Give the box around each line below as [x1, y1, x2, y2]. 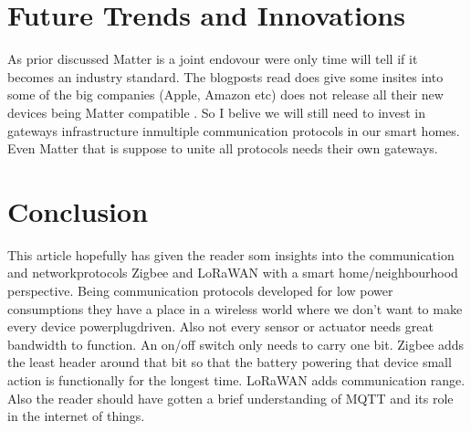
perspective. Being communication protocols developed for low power [7, 281, 393, 300]
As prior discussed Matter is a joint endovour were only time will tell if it [7, 49, 418, 68]
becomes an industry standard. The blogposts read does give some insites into [7, 67, 444, 86]
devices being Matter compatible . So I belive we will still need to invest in [7, 102, 425, 121]
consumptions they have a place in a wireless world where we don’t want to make [7, 299, 463, 318]
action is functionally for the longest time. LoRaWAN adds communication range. [7, 370, 466, 389]
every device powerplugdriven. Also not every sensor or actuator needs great [7, 317, 434, 336]
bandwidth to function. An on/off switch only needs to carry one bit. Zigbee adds [7, 334, 465, 353]
